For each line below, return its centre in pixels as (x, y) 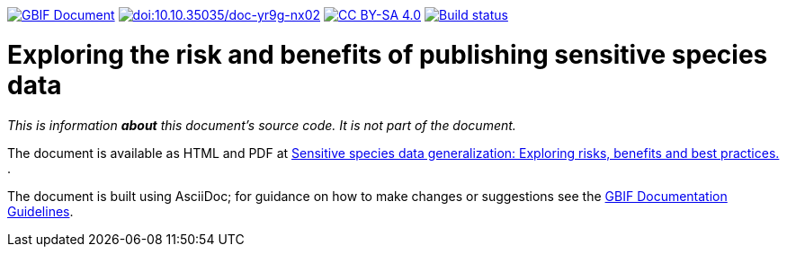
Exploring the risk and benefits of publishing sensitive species (388, 54)
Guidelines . (40, 211)
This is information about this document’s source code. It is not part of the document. (262, 125)
